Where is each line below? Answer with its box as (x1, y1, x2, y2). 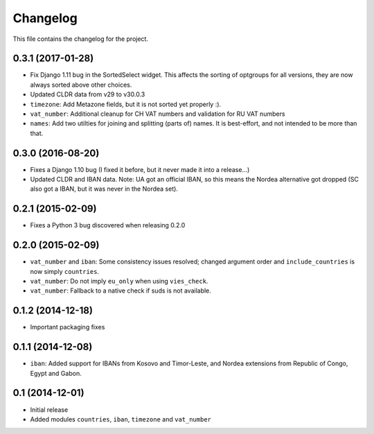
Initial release (30, 406, 69, 414)
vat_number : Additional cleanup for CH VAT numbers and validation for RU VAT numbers (30, 110, 285, 118)
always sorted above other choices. (30, 80, 132, 89)
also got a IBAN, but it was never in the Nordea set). (30, 184, 178, 193)
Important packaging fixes (30, 323, 105, 331)
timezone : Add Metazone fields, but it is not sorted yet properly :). (30, 100, 222, 108)
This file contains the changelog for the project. (12, 35, 149, 43)
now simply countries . (30, 267, 100, 275)
